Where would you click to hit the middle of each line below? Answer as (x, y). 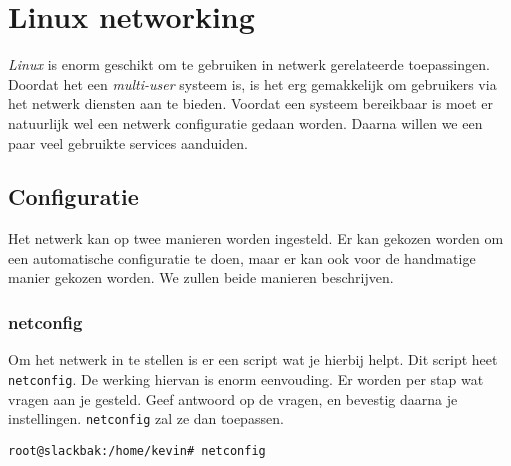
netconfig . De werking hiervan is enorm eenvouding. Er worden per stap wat (246, 378)
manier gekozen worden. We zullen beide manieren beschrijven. (201, 277)
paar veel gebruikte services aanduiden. (128, 142)
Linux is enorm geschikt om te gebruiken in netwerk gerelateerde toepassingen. (249, 64)
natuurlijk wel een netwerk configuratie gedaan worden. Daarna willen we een (245, 122)
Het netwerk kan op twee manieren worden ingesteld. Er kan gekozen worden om (256, 238)
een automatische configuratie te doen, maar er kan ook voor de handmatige (242, 257)
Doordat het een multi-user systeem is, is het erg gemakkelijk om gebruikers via (252, 83)
